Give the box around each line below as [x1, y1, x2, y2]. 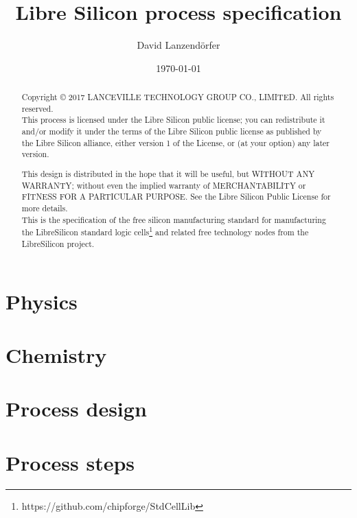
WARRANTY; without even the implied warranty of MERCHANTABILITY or [21, 179, 306, 191]
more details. [21, 202, 68, 213]
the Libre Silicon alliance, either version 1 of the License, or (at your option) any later [21, 137, 330, 148]
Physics [5, 287, 78, 315]
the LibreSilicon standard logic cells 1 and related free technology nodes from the [21, 224, 309, 238]
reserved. [21, 102, 54, 114]
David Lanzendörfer [137, 38, 220, 52]
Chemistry [5, 340, 107, 368]
